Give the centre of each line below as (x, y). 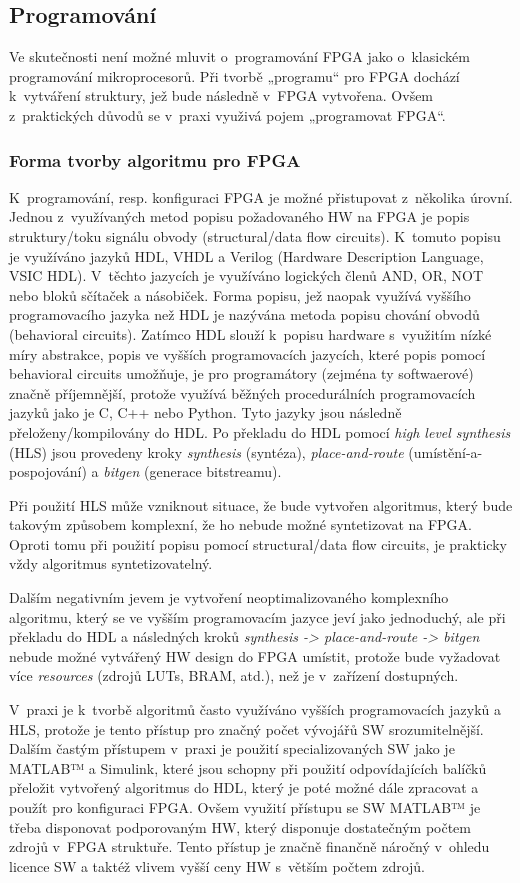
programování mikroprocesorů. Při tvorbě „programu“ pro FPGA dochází (234, 75)
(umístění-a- (445, 451)
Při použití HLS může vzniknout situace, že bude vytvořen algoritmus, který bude (261, 504)
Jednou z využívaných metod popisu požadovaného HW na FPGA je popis (239, 216)
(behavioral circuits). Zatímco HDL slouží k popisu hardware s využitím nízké (250, 333)
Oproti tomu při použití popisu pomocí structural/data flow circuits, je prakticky (258, 543)
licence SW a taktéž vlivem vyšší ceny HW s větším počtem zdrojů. (217, 865)
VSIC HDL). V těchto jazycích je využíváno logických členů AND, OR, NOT (246, 275)
